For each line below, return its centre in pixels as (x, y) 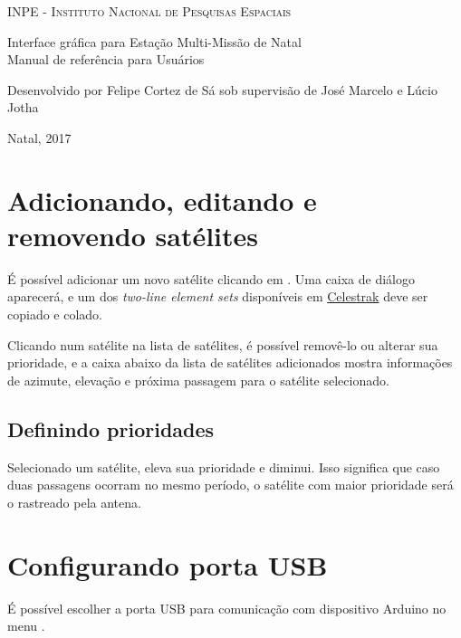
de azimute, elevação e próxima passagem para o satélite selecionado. (198, 380)
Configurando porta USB (168, 564)
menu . (26, 626)
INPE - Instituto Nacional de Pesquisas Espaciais (149, 11)
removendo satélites (133, 235)
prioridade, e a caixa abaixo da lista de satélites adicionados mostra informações (230, 362)
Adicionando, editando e (162, 200)
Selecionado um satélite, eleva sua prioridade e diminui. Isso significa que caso (224, 467)
